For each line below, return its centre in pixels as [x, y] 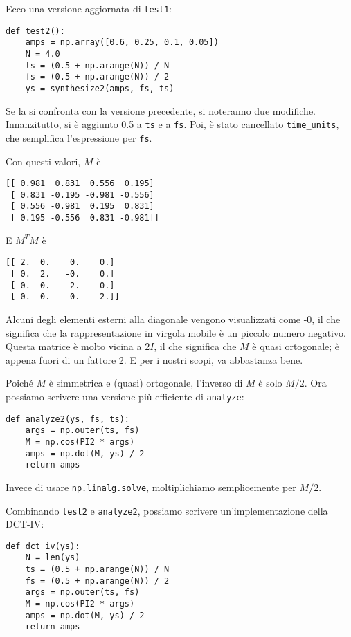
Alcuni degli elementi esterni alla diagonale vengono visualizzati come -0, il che [173, 318]
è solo [270, 383]
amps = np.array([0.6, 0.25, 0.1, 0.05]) [122, 43]
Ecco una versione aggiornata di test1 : [89, 8]
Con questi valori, [43, 161]
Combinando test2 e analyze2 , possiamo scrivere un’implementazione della [167, 510]
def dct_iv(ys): [43, 546]
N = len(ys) [53, 558]
